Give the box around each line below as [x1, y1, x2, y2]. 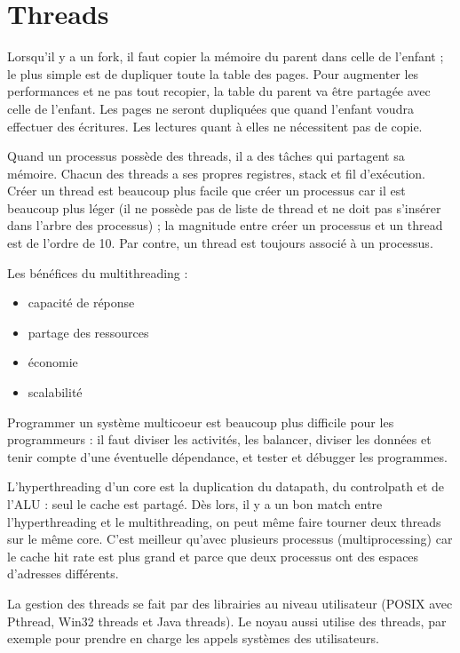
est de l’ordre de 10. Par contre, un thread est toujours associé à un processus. [7, 234, 433, 252]
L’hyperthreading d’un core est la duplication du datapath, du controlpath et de [7, 477, 445, 496]
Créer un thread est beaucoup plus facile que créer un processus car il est [7, 181, 406, 200]
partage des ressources [28, 323, 149, 341]
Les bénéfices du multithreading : [7, 263, 188, 282]
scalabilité [28, 383, 83, 402]
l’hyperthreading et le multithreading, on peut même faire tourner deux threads [7, 512, 441, 530]
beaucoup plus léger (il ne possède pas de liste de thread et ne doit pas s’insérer [7, 198, 441, 217]
